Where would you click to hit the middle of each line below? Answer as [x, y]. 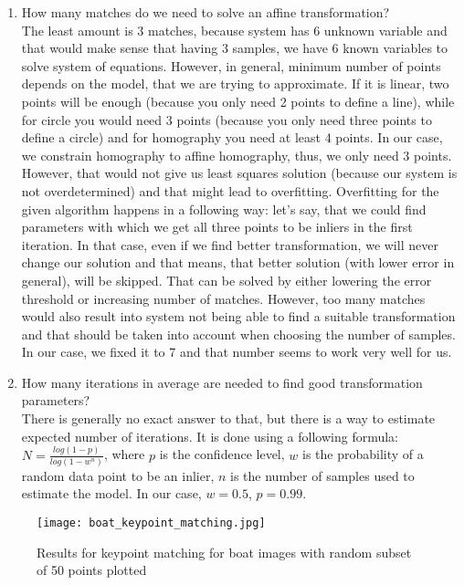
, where [124, 454]
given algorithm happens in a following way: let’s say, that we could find [224, 209]
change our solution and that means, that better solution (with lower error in [238, 262]
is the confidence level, [222, 454]
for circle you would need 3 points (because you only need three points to [227, 119]
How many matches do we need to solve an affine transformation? [206, 12]
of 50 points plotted [92, 570]
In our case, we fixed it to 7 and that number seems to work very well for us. [237, 352]
